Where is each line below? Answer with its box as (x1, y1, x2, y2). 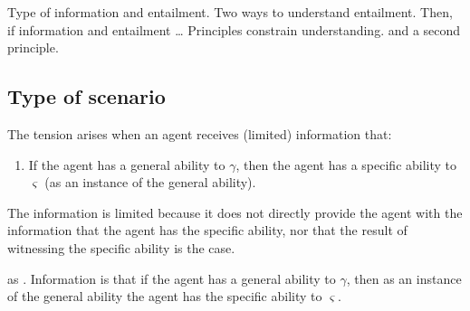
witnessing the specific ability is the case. (7, 238, 235, 257)
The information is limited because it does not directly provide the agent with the (7, 203, 463, 221)
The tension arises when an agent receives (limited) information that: (7, 124, 392, 143)
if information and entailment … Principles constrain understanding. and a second (7, 20, 461, 39)
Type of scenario (7, 82, 166, 110)
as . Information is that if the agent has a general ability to (7, 269, 336, 287)
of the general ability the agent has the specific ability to (7, 287, 322, 306)
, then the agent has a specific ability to (235, 155, 457, 174)
